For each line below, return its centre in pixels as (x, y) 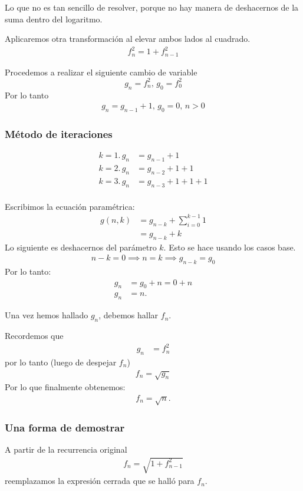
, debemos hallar (129, 315)
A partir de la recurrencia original (66, 449)
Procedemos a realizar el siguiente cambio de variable (101, 72)
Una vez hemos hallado (47, 315)
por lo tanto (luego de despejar (61, 362)
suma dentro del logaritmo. (54, 19)
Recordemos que (34, 336)
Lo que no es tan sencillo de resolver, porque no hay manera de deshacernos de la (152, 7)
